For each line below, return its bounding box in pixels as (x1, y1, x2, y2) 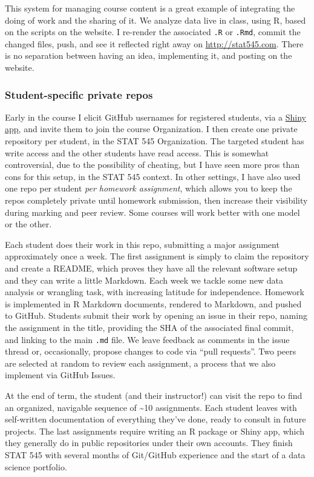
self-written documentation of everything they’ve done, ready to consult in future (5, 413, 306, 425)
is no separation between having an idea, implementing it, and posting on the (5, 49, 292, 62)
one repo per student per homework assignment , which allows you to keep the (5, 182, 292, 195)
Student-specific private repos (5, 87, 153, 102)
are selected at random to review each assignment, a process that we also (5, 356, 276, 369)
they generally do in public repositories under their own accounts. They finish (5, 436, 293, 449)
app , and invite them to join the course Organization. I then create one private (5, 122, 298, 135)
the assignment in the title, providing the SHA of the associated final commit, (5, 321, 294, 333)
